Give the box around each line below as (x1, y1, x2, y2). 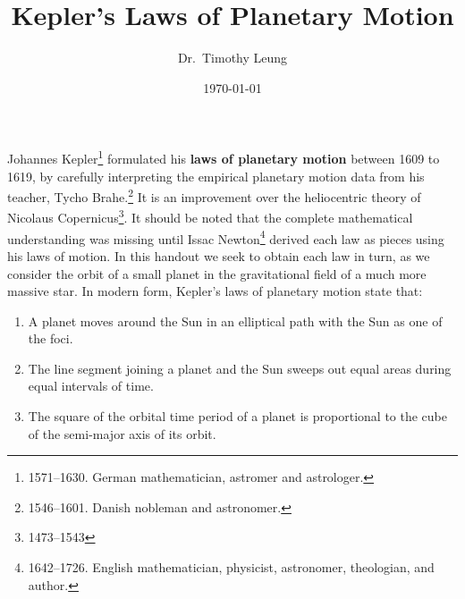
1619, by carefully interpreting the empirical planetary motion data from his (7, 166, 425, 185)
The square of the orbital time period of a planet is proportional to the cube (28, 407, 448, 426)
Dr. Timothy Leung (177, 48, 288, 67)
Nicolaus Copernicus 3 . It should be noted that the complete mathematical (7, 206, 413, 227)
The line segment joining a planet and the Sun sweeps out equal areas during (28, 359, 452, 377)
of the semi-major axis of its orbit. (28, 424, 216, 443)
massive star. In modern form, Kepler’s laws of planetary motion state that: (7, 282, 423, 300)
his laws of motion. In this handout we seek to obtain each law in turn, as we (7, 246, 430, 265)
